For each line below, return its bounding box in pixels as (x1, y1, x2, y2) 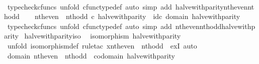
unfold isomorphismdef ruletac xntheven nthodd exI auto (7, 40, 197, 50)
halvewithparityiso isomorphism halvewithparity (24, 30, 181, 41)
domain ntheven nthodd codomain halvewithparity (7, 50, 176, 60)
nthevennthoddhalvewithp (175, 20, 255, 31)
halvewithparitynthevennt (175, 1, 254, 11)
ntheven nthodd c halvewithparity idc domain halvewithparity (35, 11, 240, 21)
